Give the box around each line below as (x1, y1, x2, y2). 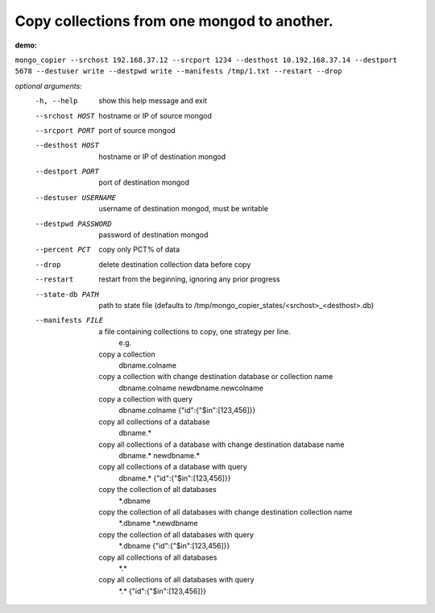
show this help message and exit (98, 96, 207, 106)
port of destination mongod (98, 177, 189, 187)
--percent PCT (35, 245, 91, 254)
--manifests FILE (35, 315, 104, 325)
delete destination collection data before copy (98, 259, 251, 269)
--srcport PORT (35, 126, 96, 135)
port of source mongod (98, 125, 176, 135)
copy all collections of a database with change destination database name (98, 440, 345, 449)
